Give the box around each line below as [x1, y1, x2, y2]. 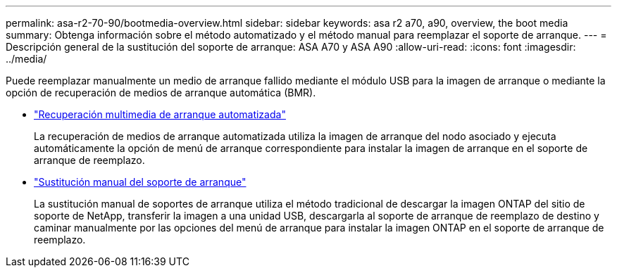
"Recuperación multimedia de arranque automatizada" [34, 108, 286, 120]
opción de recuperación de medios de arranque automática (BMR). [6, 87, 316, 99]
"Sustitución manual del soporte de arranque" [34, 176, 247, 188]
